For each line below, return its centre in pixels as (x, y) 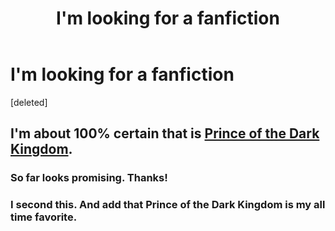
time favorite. (44, 217)
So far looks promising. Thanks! (89, 178)
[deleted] (29, 102)
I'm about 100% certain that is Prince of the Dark (165, 133)
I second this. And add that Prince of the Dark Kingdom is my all (168, 205)
